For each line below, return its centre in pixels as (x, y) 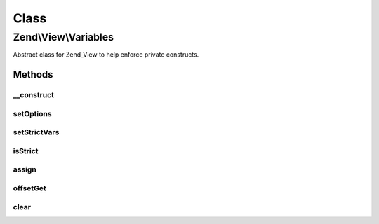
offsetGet (29, 188)
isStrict (26, 150)
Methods (33, 75)
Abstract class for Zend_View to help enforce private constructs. (106, 55)
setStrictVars (36, 132)
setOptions (32, 113)
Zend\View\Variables (64, 37)
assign (25, 169)
